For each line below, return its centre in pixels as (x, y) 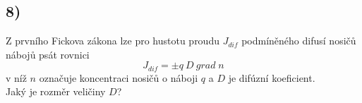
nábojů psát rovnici (48, 54)
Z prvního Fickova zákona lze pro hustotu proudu (113, 41)
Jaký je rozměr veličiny (56, 91)
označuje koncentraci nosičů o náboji (119, 77)
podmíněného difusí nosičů (299, 41)
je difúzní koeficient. (272, 77)
